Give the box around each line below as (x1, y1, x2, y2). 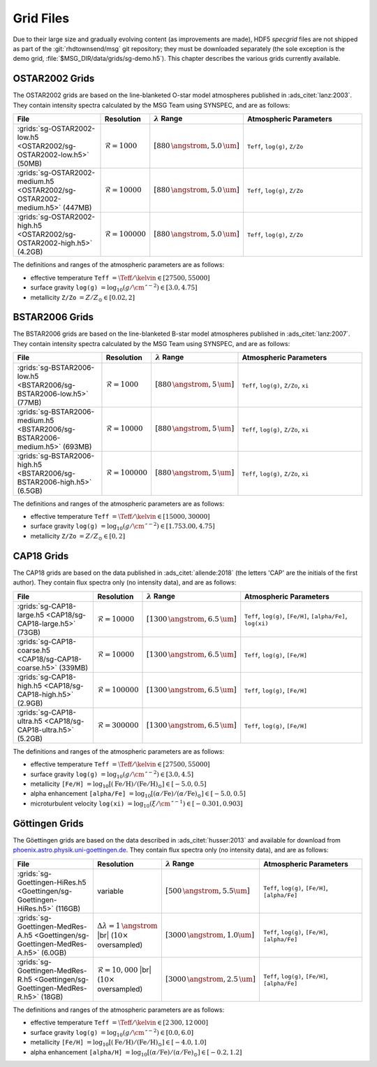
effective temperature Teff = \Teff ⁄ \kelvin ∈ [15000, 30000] (30, 513, 210, 521)
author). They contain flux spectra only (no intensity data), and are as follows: (13, 578, 237, 587)
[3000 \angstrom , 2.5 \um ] (165, 974, 256, 984)
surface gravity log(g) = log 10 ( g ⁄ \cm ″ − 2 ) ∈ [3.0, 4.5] (30, 769, 194, 780)
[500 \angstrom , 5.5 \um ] (165, 886, 251, 895)
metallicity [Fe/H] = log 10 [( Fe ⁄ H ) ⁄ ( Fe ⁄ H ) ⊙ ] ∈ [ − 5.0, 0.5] (30, 780, 207, 789)
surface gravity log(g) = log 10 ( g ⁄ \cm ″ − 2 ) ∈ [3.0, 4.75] (30, 282, 198, 293)
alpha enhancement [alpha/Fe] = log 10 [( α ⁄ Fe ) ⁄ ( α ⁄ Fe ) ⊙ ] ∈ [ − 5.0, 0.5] (30, 789, 246, 800)
